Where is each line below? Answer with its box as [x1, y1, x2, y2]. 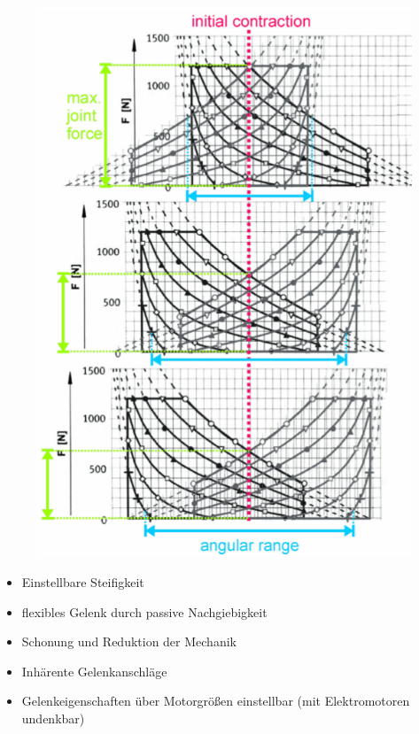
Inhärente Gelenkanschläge [21, 661, 167, 680]
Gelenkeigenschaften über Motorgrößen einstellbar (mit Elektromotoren [21, 692, 410, 710]
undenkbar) [21, 709, 85, 727]
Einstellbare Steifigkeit [21, 573, 144, 591]
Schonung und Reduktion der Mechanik [21, 632, 237, 651]
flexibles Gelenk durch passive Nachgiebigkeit [21, 602, 268, 621]
